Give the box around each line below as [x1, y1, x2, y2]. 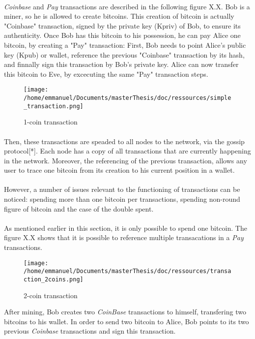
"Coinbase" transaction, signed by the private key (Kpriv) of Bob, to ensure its [4, 20, 241, 31]
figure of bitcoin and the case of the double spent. [4, 203, 154, 214]
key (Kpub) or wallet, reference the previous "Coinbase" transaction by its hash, [4, 49, 245, 60]
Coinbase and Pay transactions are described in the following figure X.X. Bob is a [4, 1, 250, 11]
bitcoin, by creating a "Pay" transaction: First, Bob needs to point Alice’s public [4, 39, 246, 50]
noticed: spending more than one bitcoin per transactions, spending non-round [4, 194, 240, 204]
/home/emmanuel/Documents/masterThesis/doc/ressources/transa [24, 268, 231, 275]
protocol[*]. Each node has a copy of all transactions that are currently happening [4, 146, 251, 156]
